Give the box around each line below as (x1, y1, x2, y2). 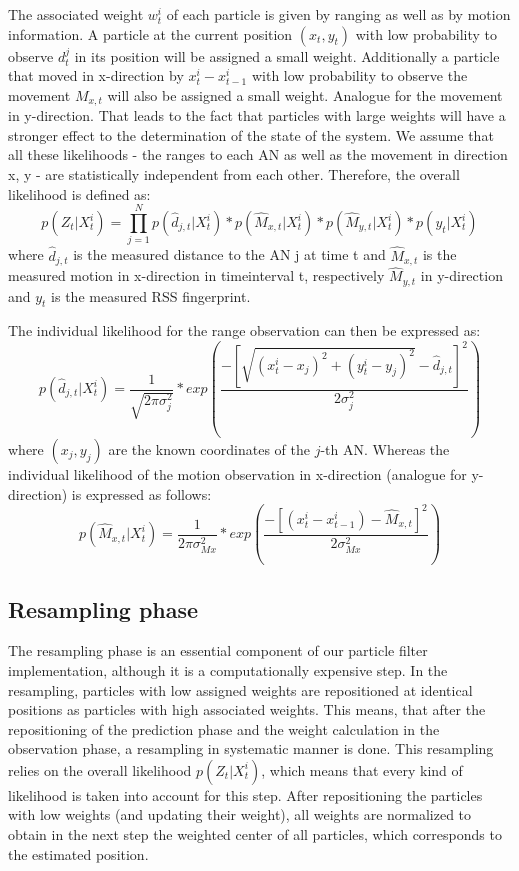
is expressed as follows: (71, 483, 212, 504)
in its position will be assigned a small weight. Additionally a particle (74, 45, 500, 66)
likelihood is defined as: (8, 183, 151, 204)
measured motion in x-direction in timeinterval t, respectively (8, 265, 385, 286)
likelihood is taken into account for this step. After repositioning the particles (8, 784, 483, 805)
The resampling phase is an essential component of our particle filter (8, 640, 428, 661)
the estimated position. (8, 843, 149, 864)
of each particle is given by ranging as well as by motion (166, 4, 511, 24)
